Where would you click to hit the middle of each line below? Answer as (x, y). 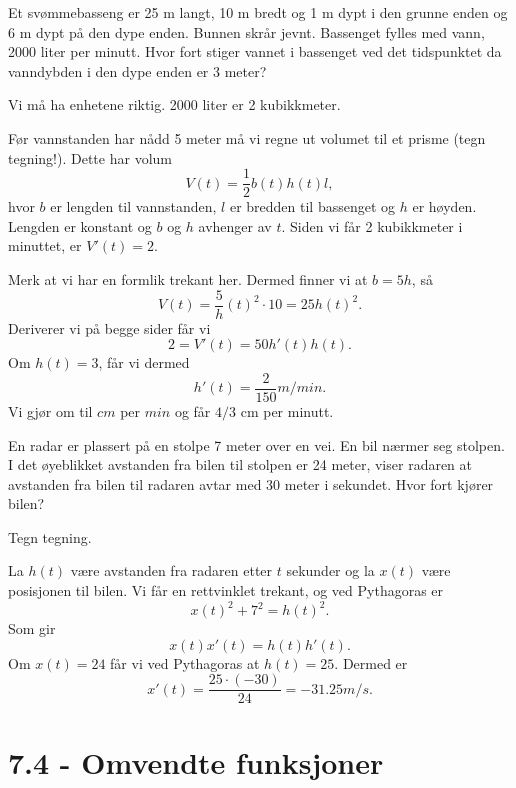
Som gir (32, 628)
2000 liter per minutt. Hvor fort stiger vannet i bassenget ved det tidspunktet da (255, 51)
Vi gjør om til (50, 410)
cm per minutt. (287, 410)
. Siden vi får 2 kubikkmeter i (372, 225)
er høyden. (444, 206)
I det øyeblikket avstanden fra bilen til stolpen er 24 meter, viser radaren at (240, 464)
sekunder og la (330, 570)
